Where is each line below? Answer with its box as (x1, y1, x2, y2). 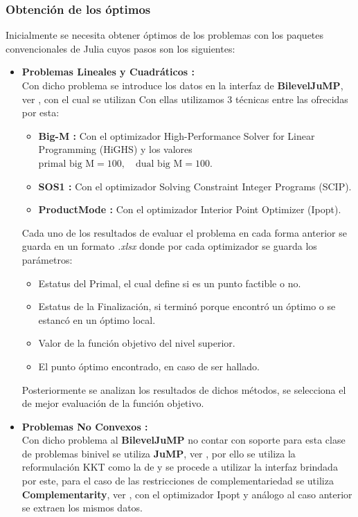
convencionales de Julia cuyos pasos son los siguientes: (6, 41, 235, 55)
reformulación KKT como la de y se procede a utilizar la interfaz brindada (21, 460, 338, 474)
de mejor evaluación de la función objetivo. (21, 396, 204, 410)
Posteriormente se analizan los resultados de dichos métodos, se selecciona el (21, 382, 346, 397)
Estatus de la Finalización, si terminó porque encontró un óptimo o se (38, 299, 336, 314)
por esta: (21, 105, 60, 120)
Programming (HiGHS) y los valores (38, 142, 193, 156)
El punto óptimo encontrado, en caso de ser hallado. (38, 359, 260, 373)
